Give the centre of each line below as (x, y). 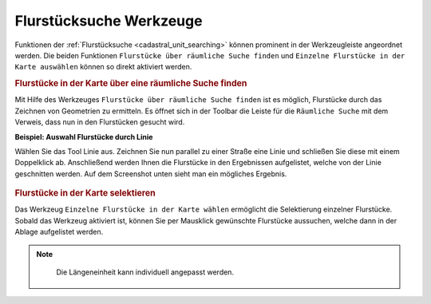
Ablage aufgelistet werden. (59, 232)
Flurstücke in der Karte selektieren (85, 193)
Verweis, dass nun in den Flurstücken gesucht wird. (100, 122)
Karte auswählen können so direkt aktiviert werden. (103, 67)
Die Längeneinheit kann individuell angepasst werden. (145, 272)
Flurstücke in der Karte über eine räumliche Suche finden (131, 84)
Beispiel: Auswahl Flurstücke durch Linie (84, 136)
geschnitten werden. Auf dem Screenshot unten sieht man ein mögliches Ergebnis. (151, 174)
